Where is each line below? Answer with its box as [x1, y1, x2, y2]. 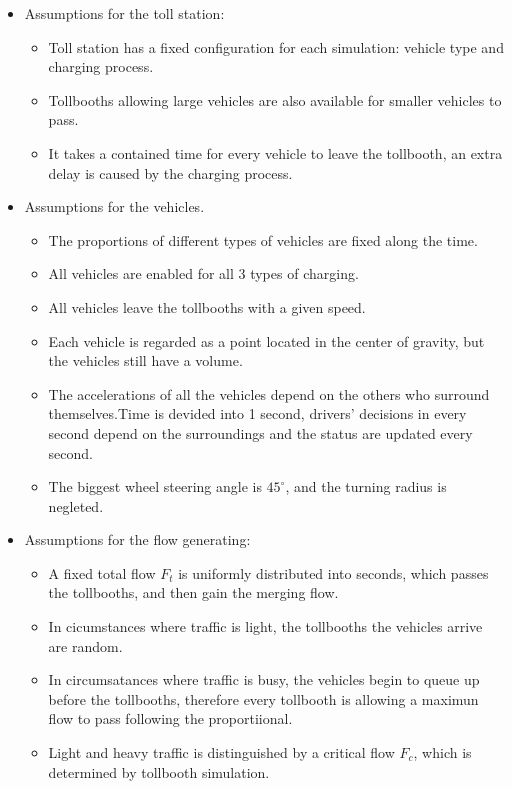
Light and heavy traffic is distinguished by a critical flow [48, 742, 395, 763]
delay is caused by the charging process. [48, 162, 293, 183]
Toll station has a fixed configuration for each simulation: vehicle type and [48, 36, 504, 57]
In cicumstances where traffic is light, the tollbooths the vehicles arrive [48, 616, 483, 637]
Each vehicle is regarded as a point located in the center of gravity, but [48, 330, 485, 351]
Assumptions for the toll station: [24, 3, 225, 23]
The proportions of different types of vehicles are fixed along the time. [48, 229, 478, 250]
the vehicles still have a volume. [48, 350, 243, 371]
